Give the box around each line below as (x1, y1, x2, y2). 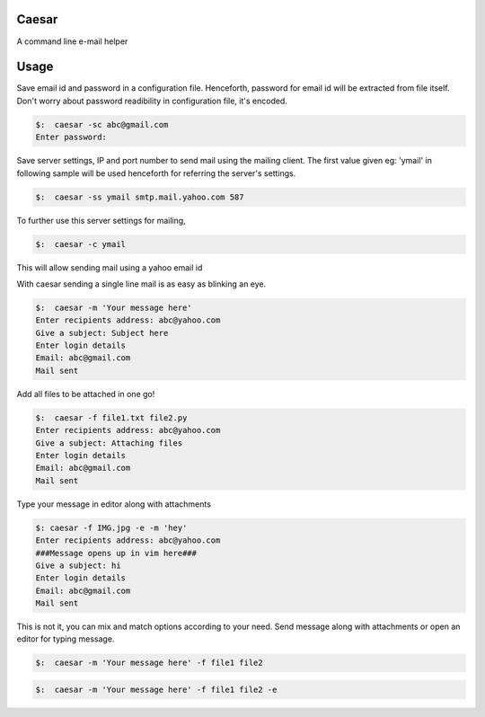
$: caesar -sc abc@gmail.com (35, 119, 169, 129)
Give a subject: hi (35, 560, 121, 571)
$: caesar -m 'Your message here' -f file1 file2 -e (35, 685, 278, 695)
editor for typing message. (16, 633, 115, 644)
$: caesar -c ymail (35, 239, 126, 249)
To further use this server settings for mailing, (16, 215, 186, 226)
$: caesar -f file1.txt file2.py (35, 412, 188, 422)
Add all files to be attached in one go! (16, 388, 155, 399)
